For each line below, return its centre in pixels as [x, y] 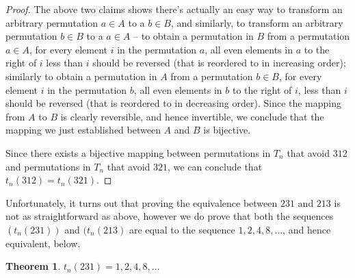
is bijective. [227, 130]
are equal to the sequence [182, 229]
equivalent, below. [43, 243]
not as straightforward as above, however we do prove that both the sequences [170, 216]
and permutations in [48, 166]
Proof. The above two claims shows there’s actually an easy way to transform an [174, 9]
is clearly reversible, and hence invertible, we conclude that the [192, 116]
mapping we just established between [83, 130]
